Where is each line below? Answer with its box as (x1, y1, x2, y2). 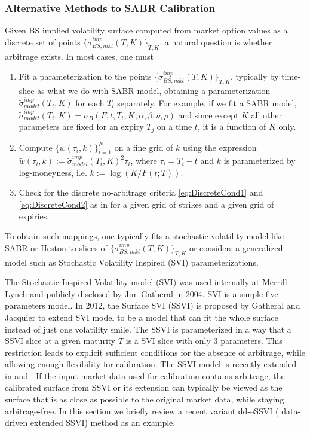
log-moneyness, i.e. (19, 166, 87, 178)
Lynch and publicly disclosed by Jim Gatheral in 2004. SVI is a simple (5, 287, 263, 300)
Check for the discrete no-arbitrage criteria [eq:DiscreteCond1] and (19, 186, 263, 199)
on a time (156, 120, 192, 133)
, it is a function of (197, 120, 266, 133)
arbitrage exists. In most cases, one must (5, 50, 154, 62)
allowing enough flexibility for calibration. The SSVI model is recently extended (5, 358, 297, 370)
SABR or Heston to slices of (5, 241, 108, 254)
